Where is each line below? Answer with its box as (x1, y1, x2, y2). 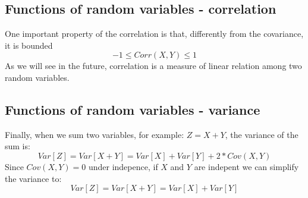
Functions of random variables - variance (5, 100, 260, 118)
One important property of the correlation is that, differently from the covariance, (5, 27, 304, 40)
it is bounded (5, 39, 53, 51)
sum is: (5, 140, 30, 152)
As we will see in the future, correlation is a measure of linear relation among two (5, 59, 302, 72)
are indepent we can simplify (194, 160, 299, 172)
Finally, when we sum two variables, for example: (5, 128, 184, 140)
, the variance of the (225, 128, 298, 140)
